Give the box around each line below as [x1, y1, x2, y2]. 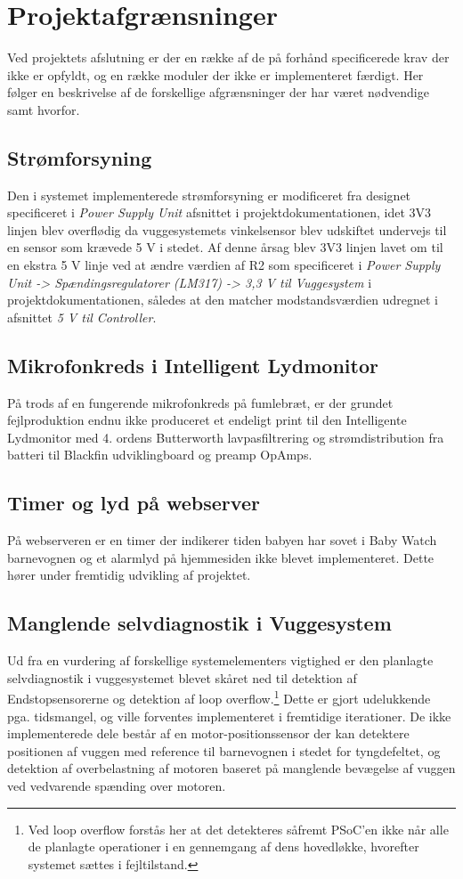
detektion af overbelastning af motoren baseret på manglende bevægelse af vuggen [7, 759, 456, 777]
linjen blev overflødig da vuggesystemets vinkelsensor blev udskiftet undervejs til [7, 220, 447, 239]
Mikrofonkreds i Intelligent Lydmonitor [7, 351, 378, 378]
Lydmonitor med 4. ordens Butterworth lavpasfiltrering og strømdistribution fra [7, 427, 444, 446]
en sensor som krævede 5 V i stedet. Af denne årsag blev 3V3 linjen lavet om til [7, 238, 443, 256]
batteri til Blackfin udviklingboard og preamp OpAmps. [7, 445, 313, 464]
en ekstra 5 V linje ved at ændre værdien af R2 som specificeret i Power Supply [7, 256, 441, 274]
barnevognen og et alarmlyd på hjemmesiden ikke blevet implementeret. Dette [7, 548, 435, 566]
